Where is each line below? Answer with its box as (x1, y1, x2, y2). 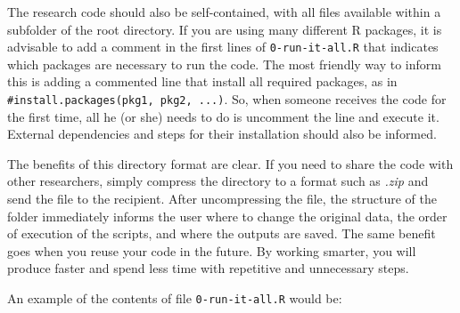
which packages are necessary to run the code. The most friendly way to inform (7, 54, 441, 73)
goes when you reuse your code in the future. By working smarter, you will (7, 241, 416, 260)
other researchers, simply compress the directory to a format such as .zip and (7, 172, 429, 190)
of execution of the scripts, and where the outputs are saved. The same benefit (7, 224, 436, 243)
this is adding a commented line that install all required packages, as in (7, 72, 398, 91)
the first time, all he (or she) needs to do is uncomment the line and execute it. (7, 107, 439, 125)
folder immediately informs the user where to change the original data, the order (7, 206, 448, 225)
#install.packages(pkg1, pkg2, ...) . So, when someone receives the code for (7, 90, 447, 108)
